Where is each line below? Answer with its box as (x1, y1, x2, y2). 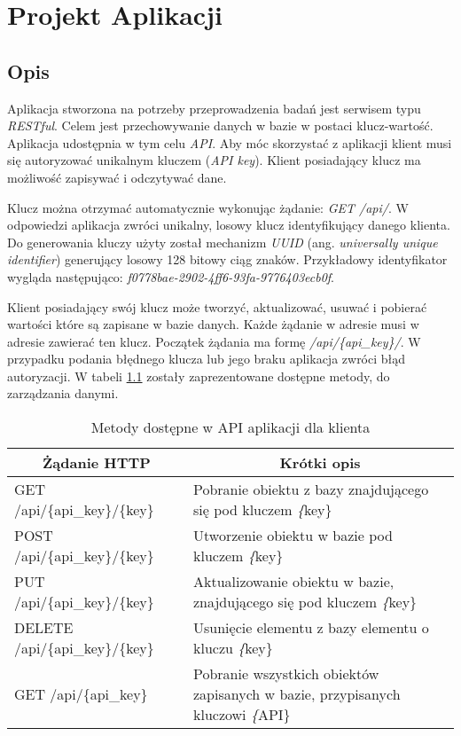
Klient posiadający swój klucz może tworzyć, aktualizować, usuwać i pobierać (7, 297, 427, 316)
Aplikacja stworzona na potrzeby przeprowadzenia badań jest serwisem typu (7, 98, 421, 117)
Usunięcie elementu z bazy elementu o (193, 617, 429, 638)
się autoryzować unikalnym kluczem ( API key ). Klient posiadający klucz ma (7, 151, 421, 169)
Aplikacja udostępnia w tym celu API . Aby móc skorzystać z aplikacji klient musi (7, 133, 452, 152)
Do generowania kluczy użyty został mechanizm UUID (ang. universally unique (7, 232, 438, 251)
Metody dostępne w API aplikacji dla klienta (90, 417, 371, 438)
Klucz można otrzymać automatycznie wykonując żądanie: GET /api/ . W (7, 198, 409, 216)
